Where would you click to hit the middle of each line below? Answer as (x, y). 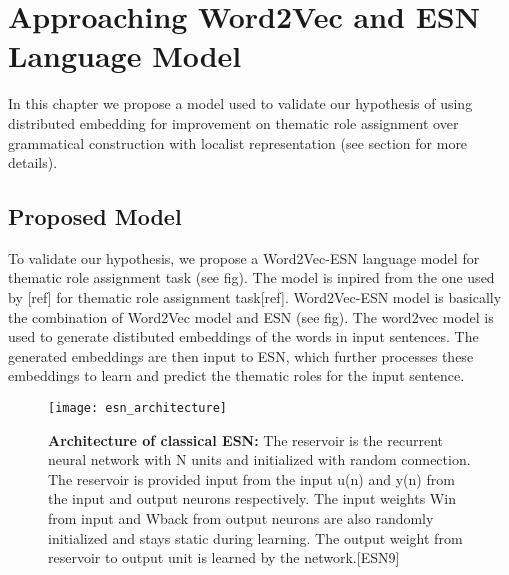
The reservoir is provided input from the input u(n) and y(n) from (251, 478)
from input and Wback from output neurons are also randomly (241, 518)
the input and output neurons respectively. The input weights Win (252, 498)
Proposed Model (95, 216)
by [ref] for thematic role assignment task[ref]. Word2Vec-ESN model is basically (255, 297)
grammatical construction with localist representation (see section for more (238, 142)
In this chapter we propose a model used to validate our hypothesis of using (240, 103)
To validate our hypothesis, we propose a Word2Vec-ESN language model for (244, 257)
